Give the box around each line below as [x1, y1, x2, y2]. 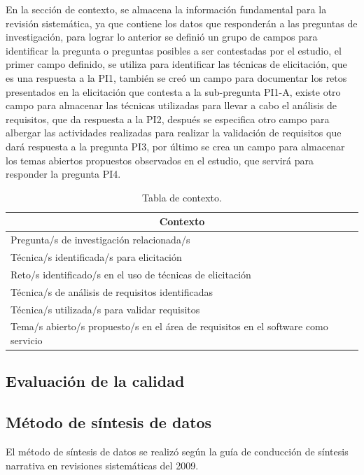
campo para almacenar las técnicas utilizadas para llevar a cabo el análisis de [6, 98, 337, 113]
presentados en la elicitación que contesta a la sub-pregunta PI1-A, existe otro [6, 84, 341, 99]
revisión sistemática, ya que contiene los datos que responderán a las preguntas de [6, 15, 358, 30]
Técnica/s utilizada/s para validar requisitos [10, 302, 200, 316]
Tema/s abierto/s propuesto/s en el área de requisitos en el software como [10, 319, 328, 334]
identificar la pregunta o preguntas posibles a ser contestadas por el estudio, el [6, 43, 342, 57]
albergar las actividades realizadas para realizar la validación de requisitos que [6, 125, 342, 140]
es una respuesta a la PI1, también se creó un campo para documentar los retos [6, 70, 347, 85]
